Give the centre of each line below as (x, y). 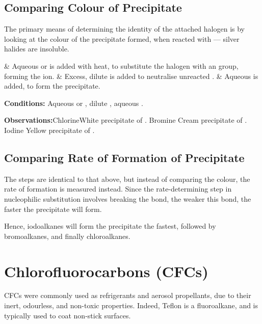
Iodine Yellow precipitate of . (49, 130)
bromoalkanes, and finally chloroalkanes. (67, 236)
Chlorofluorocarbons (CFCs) (106, 271)
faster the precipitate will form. (53, 209)
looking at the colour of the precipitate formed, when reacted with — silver (122, 38)
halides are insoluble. (37, 49)
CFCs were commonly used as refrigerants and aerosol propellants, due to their (128, 295)
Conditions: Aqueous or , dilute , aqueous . (74, 103)
